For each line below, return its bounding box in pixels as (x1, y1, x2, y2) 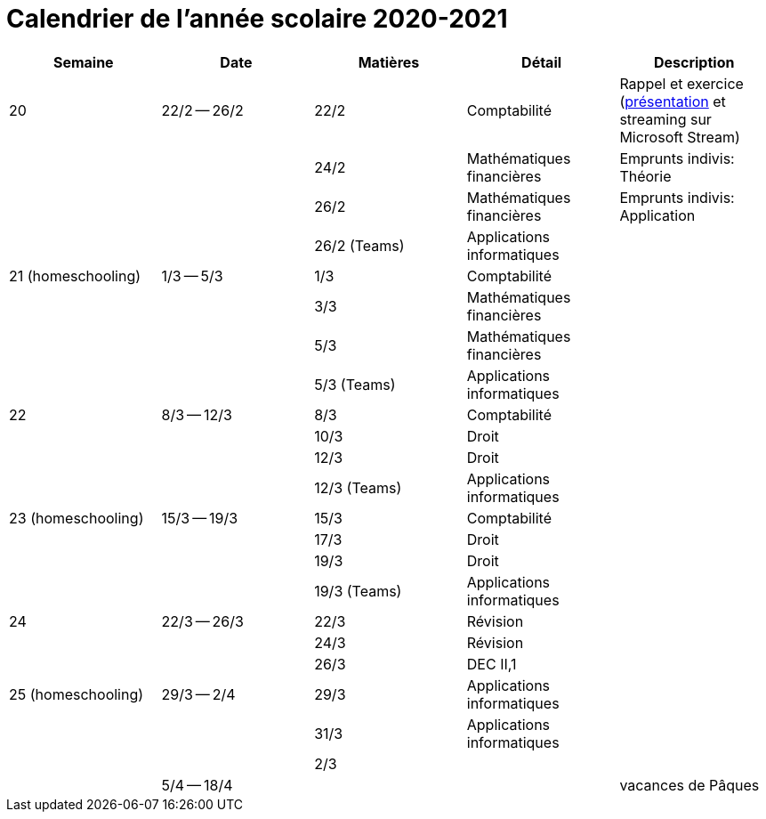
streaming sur (619, 109, 712, 128)
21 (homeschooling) (9, 266, 141, 285)
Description (653, 53, 735, 71)
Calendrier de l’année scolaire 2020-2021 (6, 4, 508, 34)
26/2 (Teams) (314, 236, 405, 255)
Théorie (619, 166, 672, 185)
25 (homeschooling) (9, 685, 144, 703)
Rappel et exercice (619, 74, 744, 93)
